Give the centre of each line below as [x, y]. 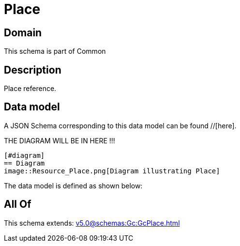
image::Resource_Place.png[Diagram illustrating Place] [112, 171]
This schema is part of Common [55, 51]
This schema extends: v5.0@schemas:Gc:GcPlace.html [92, 223]
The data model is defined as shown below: [73, 185]
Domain [23, 32]
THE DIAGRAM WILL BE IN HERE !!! [60, 140]
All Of [18, 204]
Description [33, 70]
